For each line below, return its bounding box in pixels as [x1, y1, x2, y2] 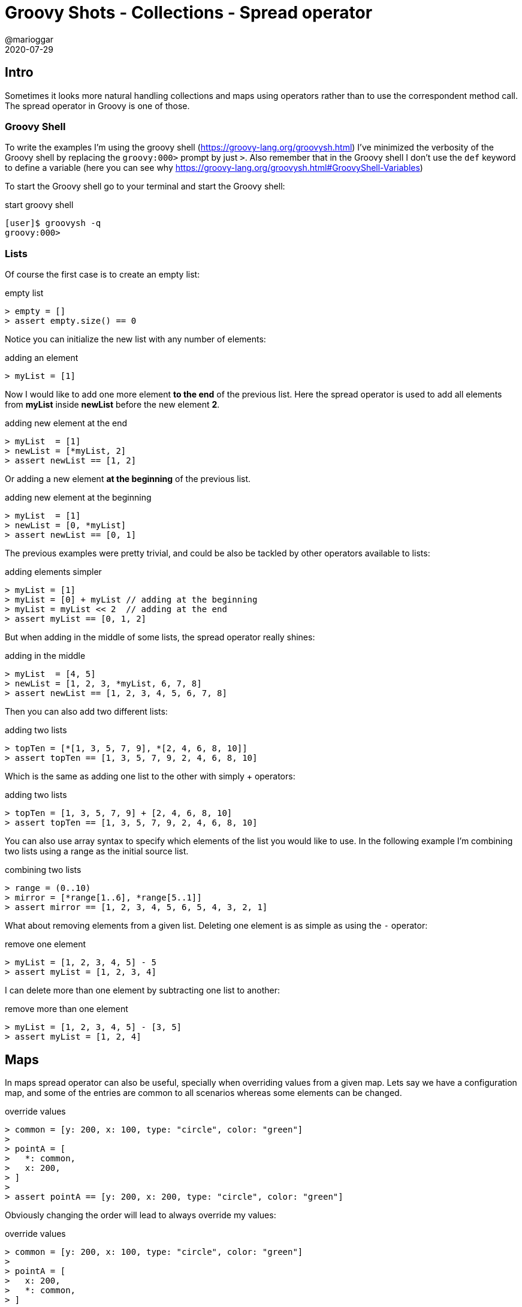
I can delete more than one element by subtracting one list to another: [5, 985, 280, 996]
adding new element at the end [5, 418, 128, 429]
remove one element [5, 939, 86, 950]
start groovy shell [5, 200, 74, 210]
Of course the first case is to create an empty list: [5, 269, 200, 280]
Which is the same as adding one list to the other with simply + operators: [5, 771, 295, 782]
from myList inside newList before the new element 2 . [5, 399, 220, 410]
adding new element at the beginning [5, 492, 152, 503]
